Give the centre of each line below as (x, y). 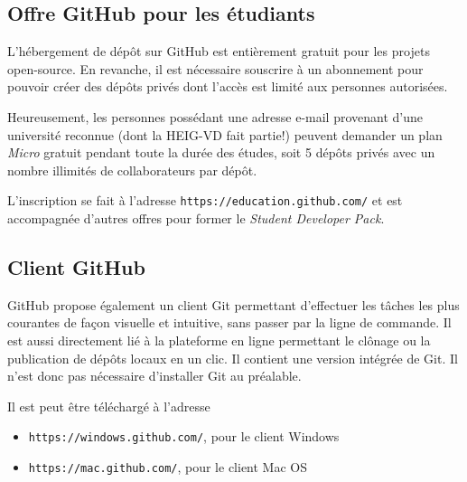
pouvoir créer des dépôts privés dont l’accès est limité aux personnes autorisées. (228, 86)
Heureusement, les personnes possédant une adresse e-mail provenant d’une (215, 116)
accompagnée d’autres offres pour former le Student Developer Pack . (196, 218)
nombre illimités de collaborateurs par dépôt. (132, 170)
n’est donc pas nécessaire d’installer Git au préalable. (154, 376)
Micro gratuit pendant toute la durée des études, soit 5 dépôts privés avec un (221, 152)
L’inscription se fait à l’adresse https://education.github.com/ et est (205, 200)
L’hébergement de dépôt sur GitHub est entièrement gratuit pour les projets (219, 51)
